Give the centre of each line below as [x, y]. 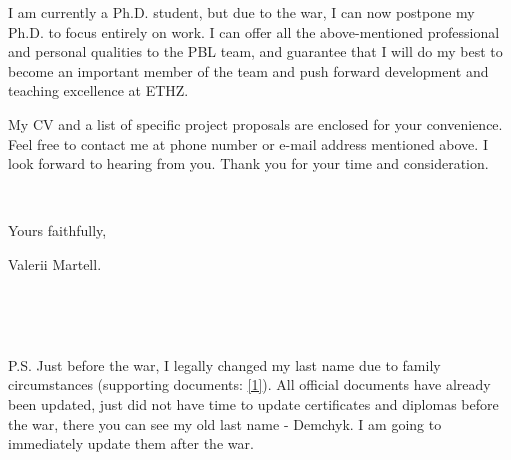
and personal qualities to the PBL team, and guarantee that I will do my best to [255, 51]
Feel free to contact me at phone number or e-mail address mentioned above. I [248, 143]
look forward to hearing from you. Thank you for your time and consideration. [248, 163]
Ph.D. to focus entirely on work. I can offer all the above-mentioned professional [254, 31]
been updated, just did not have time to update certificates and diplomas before [253, 403]
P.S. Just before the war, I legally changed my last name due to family [224, 364]
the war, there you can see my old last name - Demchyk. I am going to [225, 423]
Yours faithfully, [57, 230]
